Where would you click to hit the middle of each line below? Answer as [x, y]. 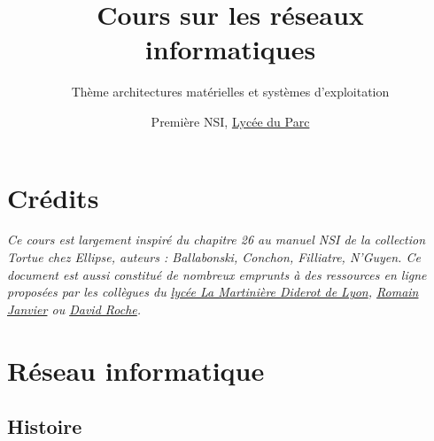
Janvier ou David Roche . [74, 309]
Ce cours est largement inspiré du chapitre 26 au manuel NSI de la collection [217, 240]
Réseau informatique [136, 370]
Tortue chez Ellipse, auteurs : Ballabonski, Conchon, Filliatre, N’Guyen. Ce [214, 257]
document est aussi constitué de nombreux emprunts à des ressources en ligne [217, 274]
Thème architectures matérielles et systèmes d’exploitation [230, 92]
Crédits [53, 197]
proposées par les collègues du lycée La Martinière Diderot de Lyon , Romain [213, 292]
